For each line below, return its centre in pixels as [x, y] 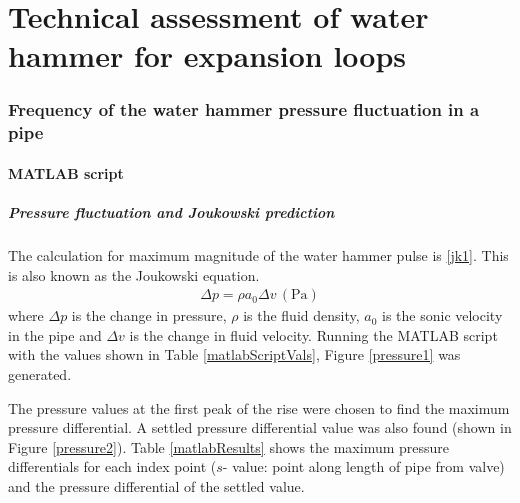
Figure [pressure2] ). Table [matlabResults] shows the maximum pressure [229, 446]
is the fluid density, [301, 315]
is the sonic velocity [442, 315]
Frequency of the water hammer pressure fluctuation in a [244, 109]
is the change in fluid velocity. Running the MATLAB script [313, 334]
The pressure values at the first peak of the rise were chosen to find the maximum [259, 407]
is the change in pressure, [149, 315]
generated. [40, 374]
